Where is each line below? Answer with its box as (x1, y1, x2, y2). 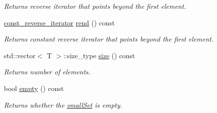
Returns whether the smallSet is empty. (4, 99, 123, 110)
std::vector (4, 50, 35, 60)
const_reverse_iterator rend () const (4, 17, 115, 27)
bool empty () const (4, 83, 64, 93)
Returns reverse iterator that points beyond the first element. (4, 1, 186, 11)
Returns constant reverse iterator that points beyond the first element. (4, 34, 214, 44)
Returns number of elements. (4, 67, 91, 77)
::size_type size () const (63, 50, 135, 60)
